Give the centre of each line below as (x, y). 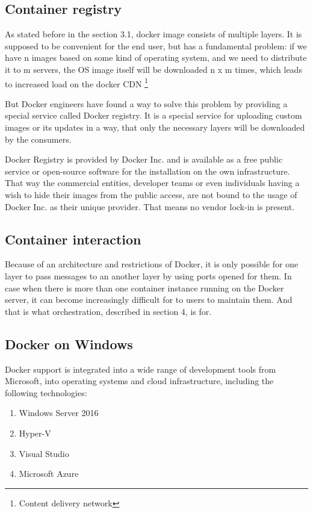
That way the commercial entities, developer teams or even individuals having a (152, 183)
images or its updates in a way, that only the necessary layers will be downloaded (155, 127)
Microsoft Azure (49, 474)
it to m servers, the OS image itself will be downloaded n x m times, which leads (153, 69)
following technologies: (46, 392)
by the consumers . (38, 139)
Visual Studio (44, 453)
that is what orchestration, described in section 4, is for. (108, 311)
